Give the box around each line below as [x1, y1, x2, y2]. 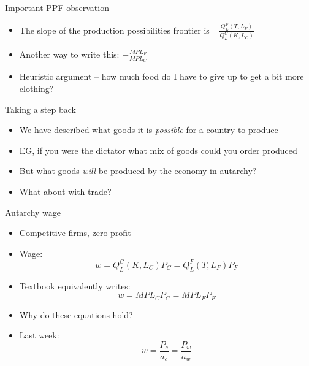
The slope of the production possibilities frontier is [19, 23, 210, 36]
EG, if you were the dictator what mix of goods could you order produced [19, 143, 297, 156]
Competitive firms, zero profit [19, 226, 131, 239]
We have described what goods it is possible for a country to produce [19, 123, 278, 136]
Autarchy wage [5, 205, 61, 218]
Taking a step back [5, 102, 76, 115]
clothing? [19, 82, 54, 95]
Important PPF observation [5, 1, 109, 13]
